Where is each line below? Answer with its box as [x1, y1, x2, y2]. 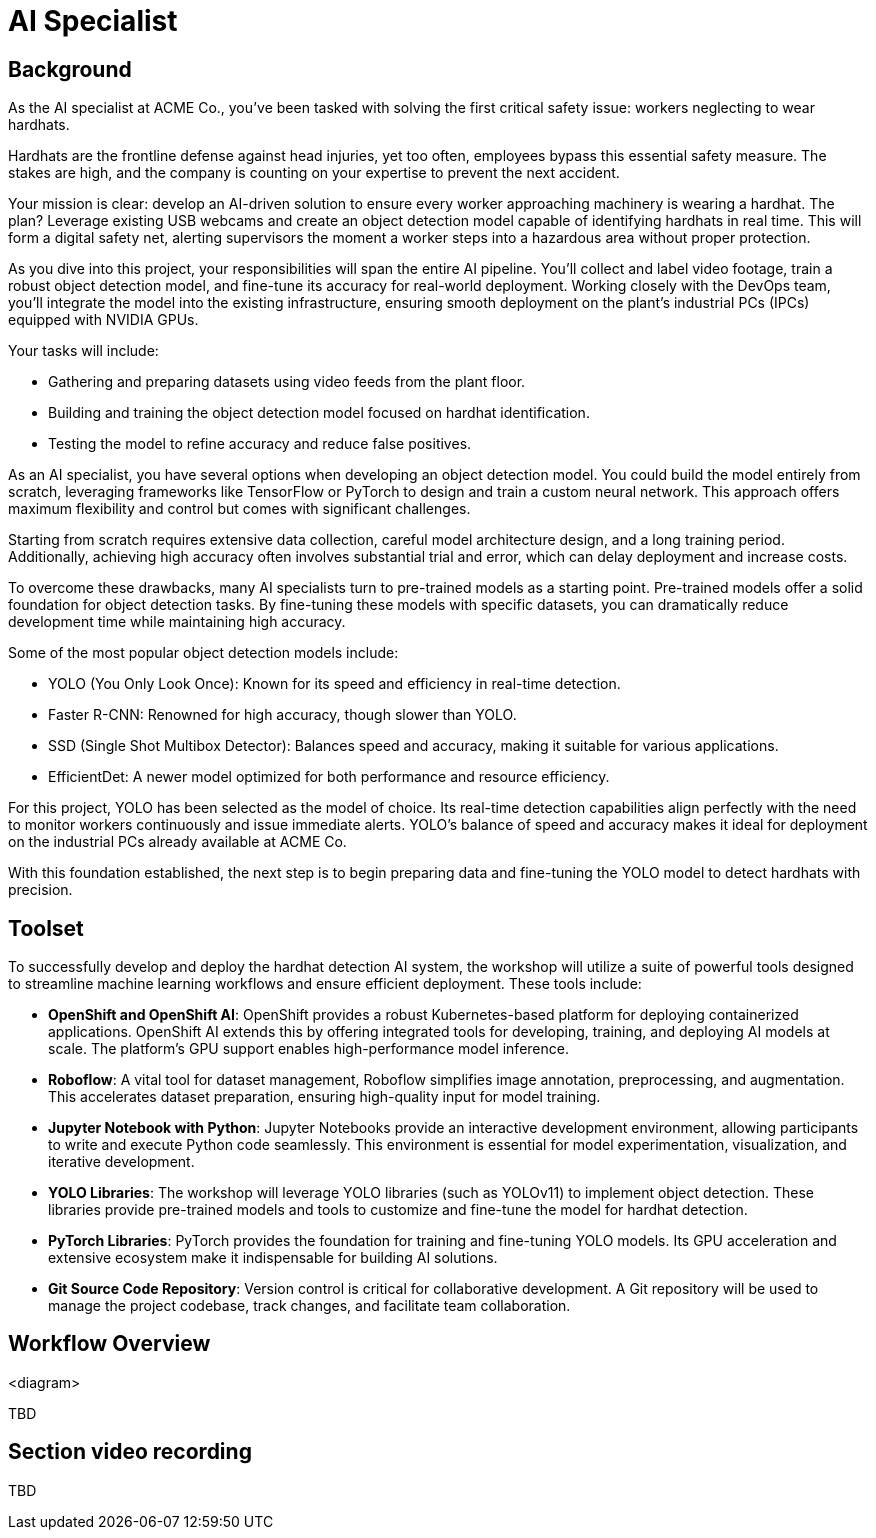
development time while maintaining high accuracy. [8, 613, 346, 631]
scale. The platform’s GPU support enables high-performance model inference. [48, 1040, 569, 1058]
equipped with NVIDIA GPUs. [8, 311, 199, 329]
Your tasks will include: [8, 342, 159, 360]
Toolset [8, 915, 84, 941]
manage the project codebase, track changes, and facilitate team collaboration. [48, 1297, 571, 1315]
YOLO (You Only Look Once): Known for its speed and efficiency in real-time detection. [48, 675, 621, 693]
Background [8, 56, 132, 82]
